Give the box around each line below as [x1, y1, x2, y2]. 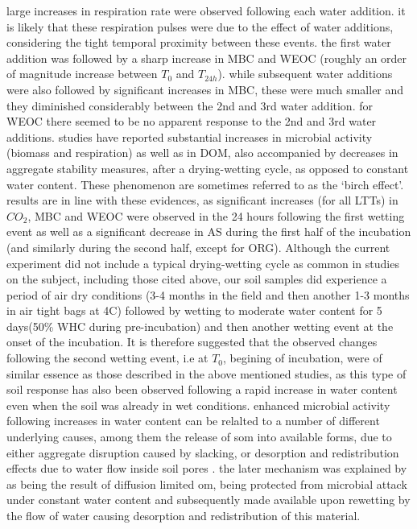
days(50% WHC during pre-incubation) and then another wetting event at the [6, 317, 394, 334]
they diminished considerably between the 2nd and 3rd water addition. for [6, 97, 373, 114]
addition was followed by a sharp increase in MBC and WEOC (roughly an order [6, 49, 407, 66]
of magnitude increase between [6, 65, 158, 82]
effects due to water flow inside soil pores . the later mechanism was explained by [6, 460, 407, 477]
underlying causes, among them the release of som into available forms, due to [6, 428, 392, 445]
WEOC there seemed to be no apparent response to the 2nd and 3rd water [6, 113, 377, 130]
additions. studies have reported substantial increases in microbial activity [6, 128, 373, 145]
